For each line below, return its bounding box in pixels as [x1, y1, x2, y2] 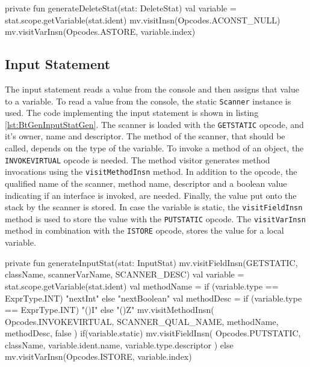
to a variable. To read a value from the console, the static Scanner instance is [5, 94, 291, 107]
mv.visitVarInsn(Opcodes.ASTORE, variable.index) [5, 25, 196, 38]
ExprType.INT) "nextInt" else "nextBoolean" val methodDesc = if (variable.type [5, 291, 302, 304]
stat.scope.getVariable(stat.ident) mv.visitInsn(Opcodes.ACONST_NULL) [5, 13, 281, 26]
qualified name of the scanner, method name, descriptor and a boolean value [5, 177, 287, 189]
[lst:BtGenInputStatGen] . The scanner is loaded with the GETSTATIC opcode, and [5, 118, 304, 130]
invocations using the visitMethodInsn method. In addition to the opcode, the [5, 165, 297, 178]
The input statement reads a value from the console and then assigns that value [5, 82, 299, 95]
